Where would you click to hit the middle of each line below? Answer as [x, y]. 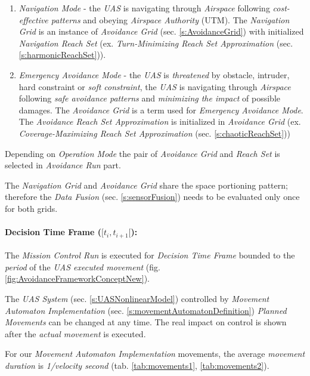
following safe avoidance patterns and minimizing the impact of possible [150, 98]
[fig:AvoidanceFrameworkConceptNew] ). [77, 278]
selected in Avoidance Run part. [63, 165]
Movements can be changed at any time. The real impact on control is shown [146, 322]
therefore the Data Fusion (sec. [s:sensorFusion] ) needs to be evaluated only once [152, 197]
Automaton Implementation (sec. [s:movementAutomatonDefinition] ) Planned [146, 310]
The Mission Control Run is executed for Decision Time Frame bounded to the [150, 255]
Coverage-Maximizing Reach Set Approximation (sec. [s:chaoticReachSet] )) [155, 133]
